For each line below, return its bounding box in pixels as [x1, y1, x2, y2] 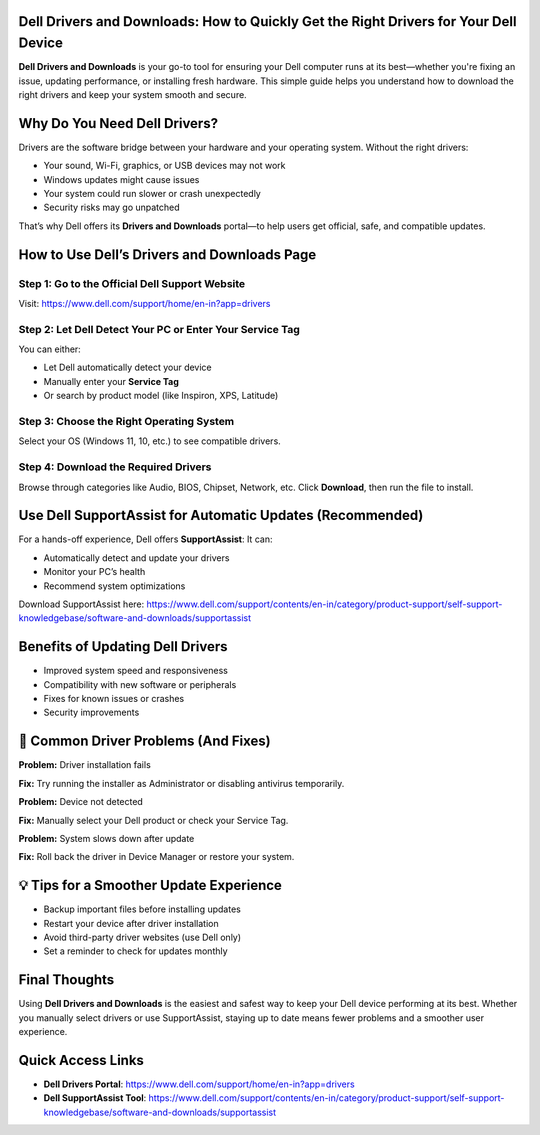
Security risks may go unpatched [43, 201, 180, 214]
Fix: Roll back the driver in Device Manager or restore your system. [18, 851, 295, 863]
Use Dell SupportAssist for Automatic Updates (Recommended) [18, 507, 424, 524]
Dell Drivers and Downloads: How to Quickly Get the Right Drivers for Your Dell [18, 13, 517, 30]
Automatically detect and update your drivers [43, 551, 230, 564]
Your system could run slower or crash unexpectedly [43, 187, 262, 199]
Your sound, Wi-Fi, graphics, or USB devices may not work [43, 160, 286, 172]
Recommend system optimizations [43, 580, 186, 592]
